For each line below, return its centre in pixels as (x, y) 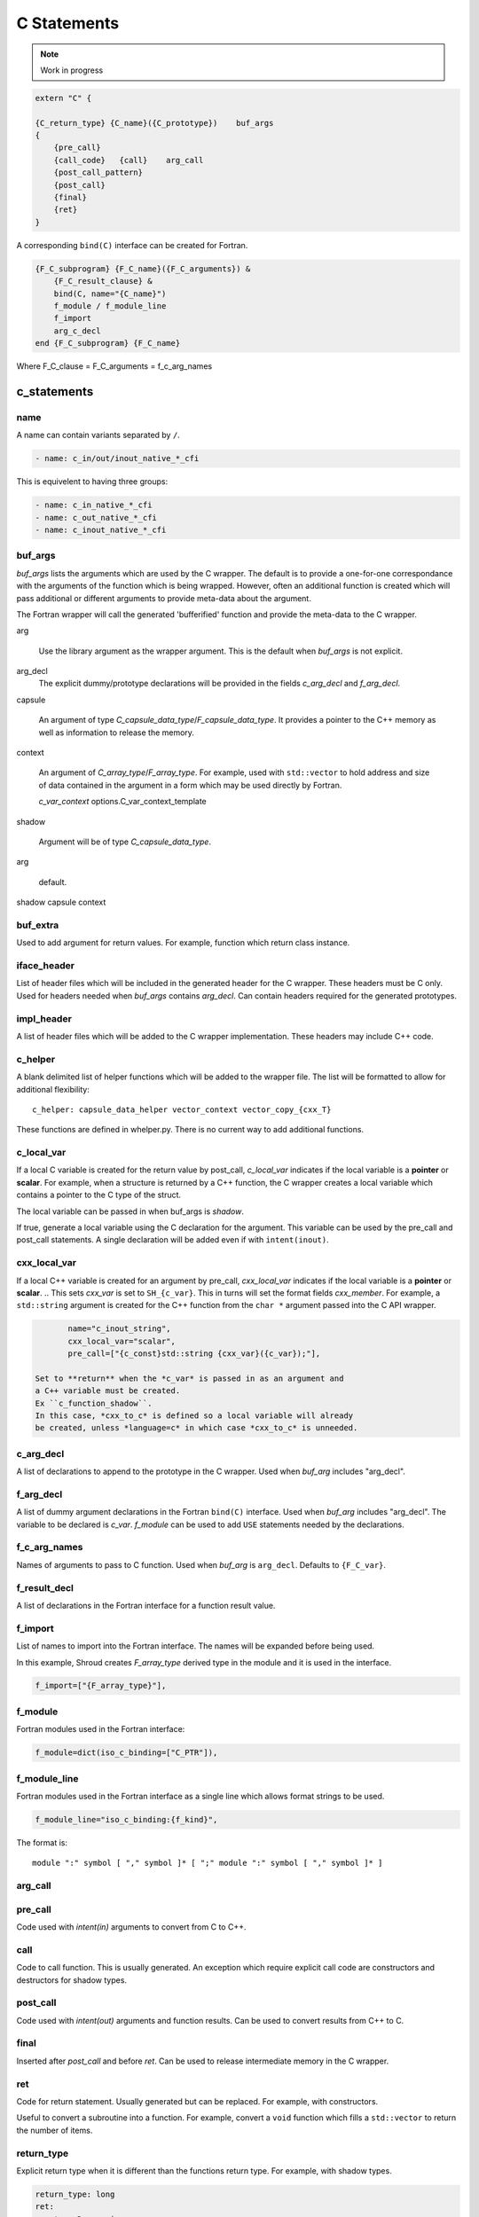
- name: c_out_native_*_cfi (96, 517)
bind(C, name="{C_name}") (110, 294)
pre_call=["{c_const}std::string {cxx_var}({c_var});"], (194, 1354)
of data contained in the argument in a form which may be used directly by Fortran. (190, 785)
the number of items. (55, 2130)
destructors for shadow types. (72, 1980)
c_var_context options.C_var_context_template (123, 802)
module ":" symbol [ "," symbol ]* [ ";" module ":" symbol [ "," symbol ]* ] (208, 1863)
